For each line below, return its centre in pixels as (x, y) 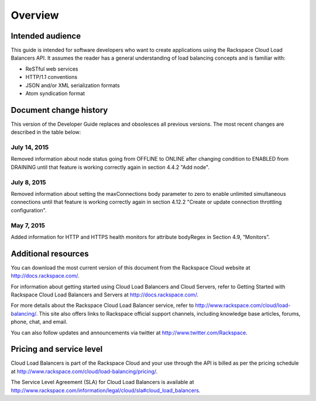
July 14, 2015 (30, 147)
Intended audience (46, 36)
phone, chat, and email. (39, 322)
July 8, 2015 (28, 182)
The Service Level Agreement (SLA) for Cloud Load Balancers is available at (102, 382)
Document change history (59, 110)
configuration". (29, 210)
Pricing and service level (57, 349)
